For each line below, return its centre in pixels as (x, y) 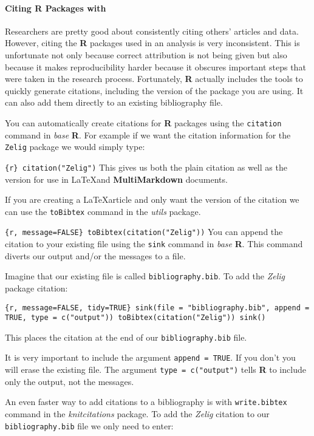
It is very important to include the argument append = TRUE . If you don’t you (150, 357)
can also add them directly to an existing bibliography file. (114, 102)
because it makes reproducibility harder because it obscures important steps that (155, 66)
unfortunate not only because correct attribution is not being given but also (146, 54)
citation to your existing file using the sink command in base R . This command (154, 244)
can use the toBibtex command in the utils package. (103, 211)
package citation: (36, 288)
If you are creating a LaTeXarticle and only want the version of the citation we (152, 199)
